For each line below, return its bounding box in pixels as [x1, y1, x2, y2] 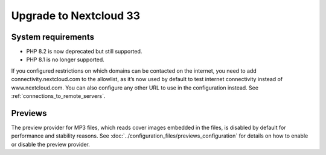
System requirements [11, 32, 95, 42]
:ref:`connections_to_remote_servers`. [11, 93, 106, 100]
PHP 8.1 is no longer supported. [26, 56, 105, 63]
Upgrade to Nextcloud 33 [11, 9, 141, 22]
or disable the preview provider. [11, 141, 91, 148]
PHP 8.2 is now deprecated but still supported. [26, 48, 142, 55]
